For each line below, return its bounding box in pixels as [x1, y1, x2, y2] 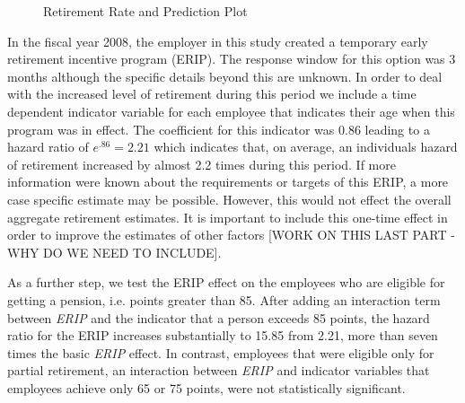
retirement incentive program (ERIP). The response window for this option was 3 [7, 49, 456, 68]
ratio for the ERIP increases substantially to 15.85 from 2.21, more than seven [7, 326, 438, 345]
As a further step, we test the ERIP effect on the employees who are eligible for [7, 273, 445, 292]
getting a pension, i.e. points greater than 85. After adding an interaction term [7, 290, 441, 309]
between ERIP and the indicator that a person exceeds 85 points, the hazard [7, 308, 430, 327]
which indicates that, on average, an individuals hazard [154, 137, 458, 156]
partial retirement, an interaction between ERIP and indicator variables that [7, 361, 430, 380]
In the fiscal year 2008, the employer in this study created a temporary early [7, 31, 428, 50]
